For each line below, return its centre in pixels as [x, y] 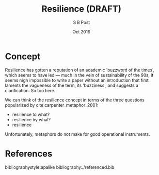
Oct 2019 [81, 32]
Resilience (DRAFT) [81, 9]
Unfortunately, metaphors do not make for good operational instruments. [78, 134]
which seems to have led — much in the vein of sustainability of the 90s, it [79, 75]
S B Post [81, 22]
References [29, 153]
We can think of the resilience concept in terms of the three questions [75, 100]
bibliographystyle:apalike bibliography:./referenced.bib [60, 167]
